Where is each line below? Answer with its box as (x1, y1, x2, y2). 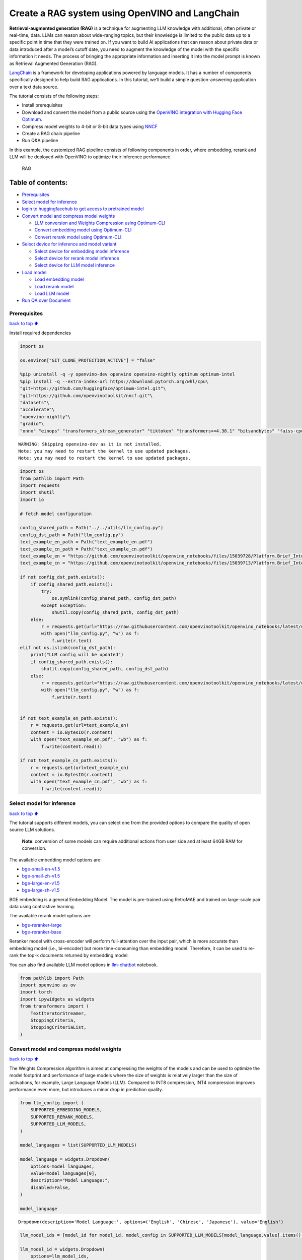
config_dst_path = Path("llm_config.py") (20, 532, 124, 538)
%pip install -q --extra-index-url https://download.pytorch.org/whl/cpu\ (20, 379, 209, 384)
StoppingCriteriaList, (30, 1025, 87, 1030)
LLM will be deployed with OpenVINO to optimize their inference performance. (9, 154, 172, 160)
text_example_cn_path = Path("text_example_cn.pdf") (20, 546, 153, 552)
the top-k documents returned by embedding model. (20, 953, 129, 959)
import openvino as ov (20, 982, 76, 988)
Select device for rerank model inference (34, 255, 119, 261)
